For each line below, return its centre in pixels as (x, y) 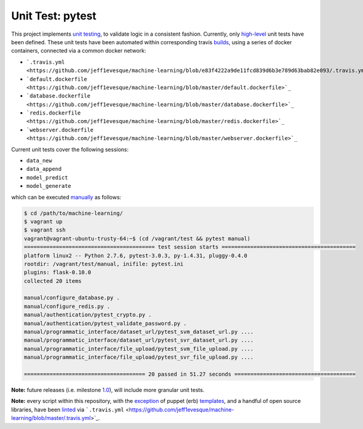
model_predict (47, 178)
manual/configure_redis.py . (67, 306)
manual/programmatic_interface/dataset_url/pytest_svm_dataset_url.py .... (139, 332)
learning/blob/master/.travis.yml (51, 418)
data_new (39, 161)
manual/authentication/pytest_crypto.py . (88, 315)
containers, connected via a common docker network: (79, 51)
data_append (44, 169)
